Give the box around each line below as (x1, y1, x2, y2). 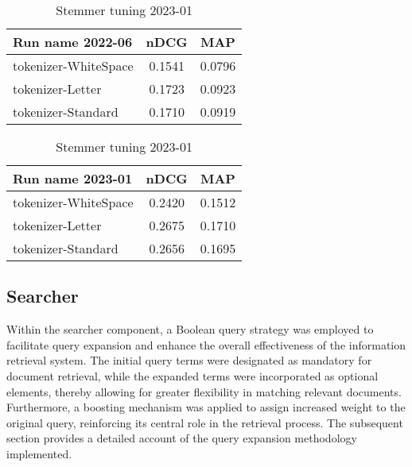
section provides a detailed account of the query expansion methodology (6, 430, 357, 446)
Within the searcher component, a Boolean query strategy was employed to (6, 321, 374, 338)
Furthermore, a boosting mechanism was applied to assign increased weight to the (6, 399, 406, 415)
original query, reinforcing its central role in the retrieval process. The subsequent (6, 414, 403, 430)
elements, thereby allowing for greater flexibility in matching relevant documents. (6, 383, 402, 399)
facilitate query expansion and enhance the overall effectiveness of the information (6, 336, 406, 353)
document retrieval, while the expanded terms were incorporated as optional (6, 367, 379, 384)
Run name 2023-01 (13, 169, 133, 187)
